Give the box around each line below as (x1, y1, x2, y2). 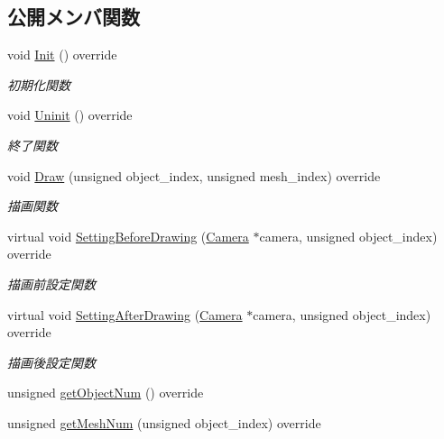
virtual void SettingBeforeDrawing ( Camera (7, 226, 249, 245)
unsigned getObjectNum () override (7, 383, 204, 402)
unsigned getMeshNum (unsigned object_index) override (7, 413, 321, 432)
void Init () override (7, 45, 117, 64)
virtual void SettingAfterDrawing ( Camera (7, 305, 243, 324)
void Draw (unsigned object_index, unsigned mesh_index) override (7, 166, 381, 185)
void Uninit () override (7, 105, 133, 124)
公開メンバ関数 (7, 3, 140, 31)
